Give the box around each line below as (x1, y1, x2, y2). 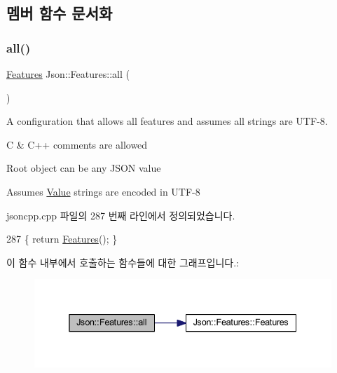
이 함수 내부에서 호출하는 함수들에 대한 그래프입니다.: (6, 255, 239, 269)
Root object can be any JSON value (6, 161, 161, 175)
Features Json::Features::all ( (6, 67, 130, 81)
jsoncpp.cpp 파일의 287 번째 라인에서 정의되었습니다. (6, 208, 235, 222)
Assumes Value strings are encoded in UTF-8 (6, 184, 200, 198)
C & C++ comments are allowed (6, 137, 148, 151)
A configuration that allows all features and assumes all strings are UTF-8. (6, 114, 328, 128)
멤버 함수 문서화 (6, 2, 113, 24)
